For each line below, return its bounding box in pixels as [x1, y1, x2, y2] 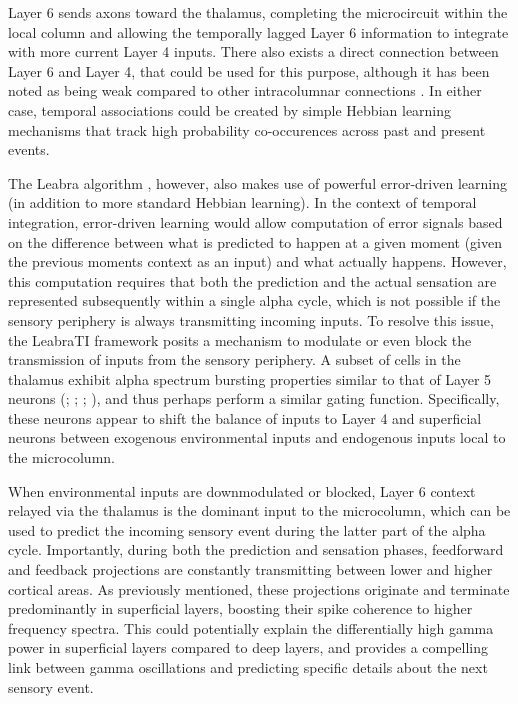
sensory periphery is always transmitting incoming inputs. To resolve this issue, [8, 309, 494, 330]
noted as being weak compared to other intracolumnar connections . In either [8, 80, 482, 101]
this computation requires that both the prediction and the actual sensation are [8, 270, 497, 291]
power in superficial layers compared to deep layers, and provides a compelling [8, 637, 489, 658]
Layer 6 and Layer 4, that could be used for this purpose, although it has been [8, 60, 490, 81]
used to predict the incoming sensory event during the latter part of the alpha [8, 519, 486, 540]
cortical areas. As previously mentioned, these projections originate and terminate [8, 578, 510, 599]
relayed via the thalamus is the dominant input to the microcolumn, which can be [8, 500, 511, 521]
